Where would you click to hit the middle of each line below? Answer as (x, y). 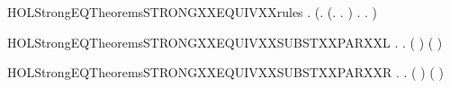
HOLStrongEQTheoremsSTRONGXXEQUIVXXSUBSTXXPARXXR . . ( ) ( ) (225, 72)
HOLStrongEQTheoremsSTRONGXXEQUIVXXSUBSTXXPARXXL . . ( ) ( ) (225, 42)
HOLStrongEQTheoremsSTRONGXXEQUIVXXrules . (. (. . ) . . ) (193, 12)
